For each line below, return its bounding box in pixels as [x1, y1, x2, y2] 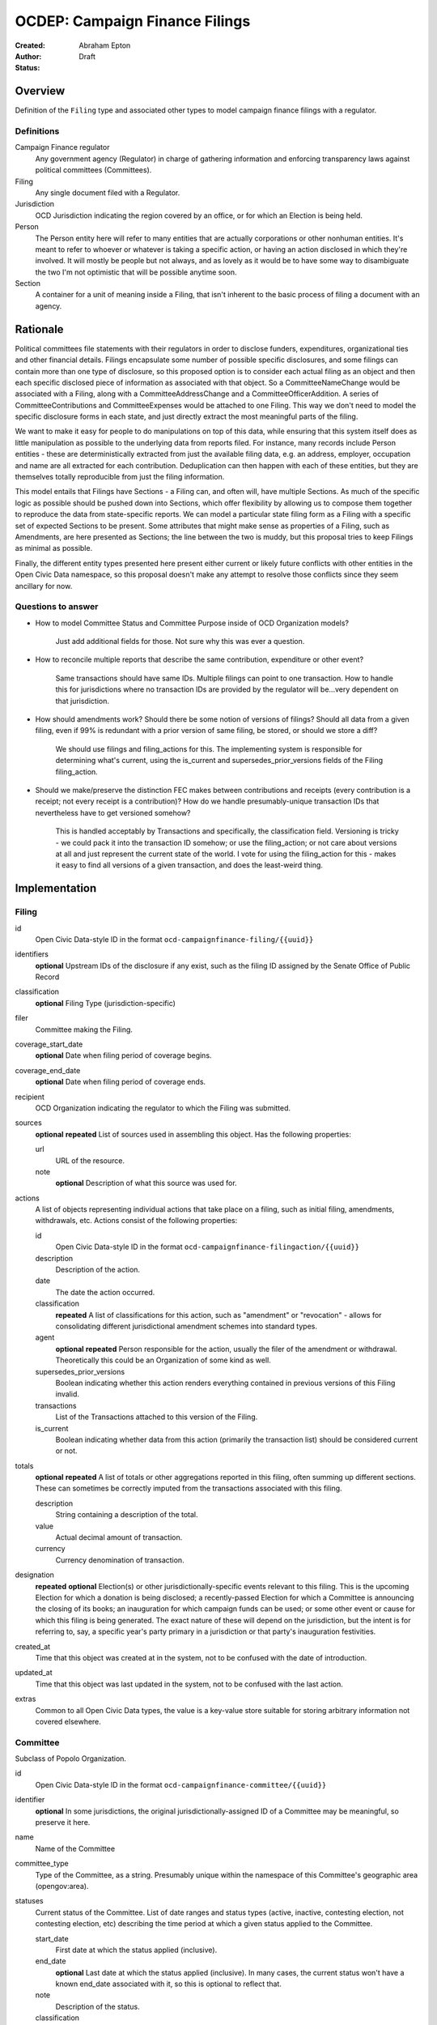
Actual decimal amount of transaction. [55, 1533, 183, 1542]
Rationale [15, 322, 64, 336]
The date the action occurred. [55, 1287, 155, 1297]
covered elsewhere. [35, 1716, 101, 1726]
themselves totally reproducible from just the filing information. [15, 472, 225, 482]
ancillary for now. [15, 581, 73, 590]
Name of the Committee [35, 1844, 116, 1853]
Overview [15, 84, 66, 98]
